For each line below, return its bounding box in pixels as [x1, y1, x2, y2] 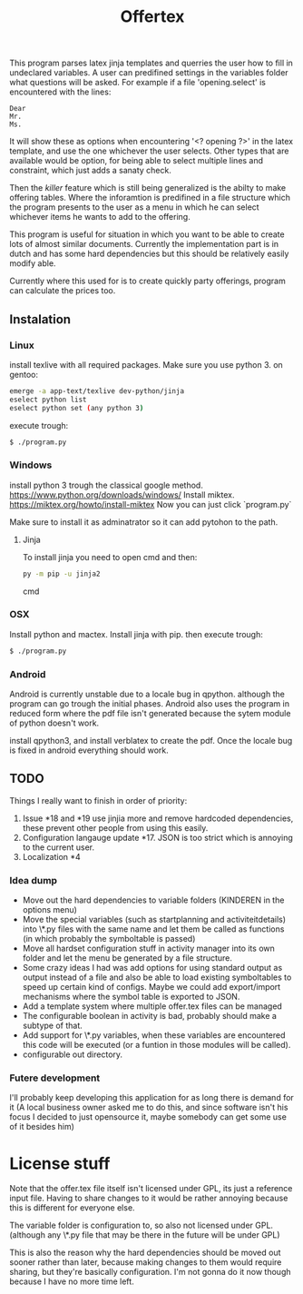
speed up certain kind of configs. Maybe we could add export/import [22, 982, 281, 993]
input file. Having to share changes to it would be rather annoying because [9, 1192, 288, 1204]
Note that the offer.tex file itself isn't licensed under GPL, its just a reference [9, 1183, 293, 1194]
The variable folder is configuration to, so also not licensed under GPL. [9, 1220, 274, 1231]
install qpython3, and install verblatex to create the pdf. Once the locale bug [9, 736, 293, 746]
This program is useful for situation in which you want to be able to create [9, 229, 285, 240]
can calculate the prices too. [9, 285, 116, 296]
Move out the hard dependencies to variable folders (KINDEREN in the [22, 894, 285, 905]
